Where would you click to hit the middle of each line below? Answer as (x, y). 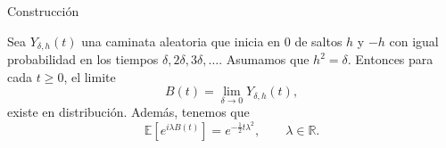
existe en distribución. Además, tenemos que (128, 112)
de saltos (318, 41)
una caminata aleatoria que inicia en (181, 41)
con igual (414, 41)
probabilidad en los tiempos (83, 59)
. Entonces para (390, 59)
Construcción (43, 11)
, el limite (90, 76)
